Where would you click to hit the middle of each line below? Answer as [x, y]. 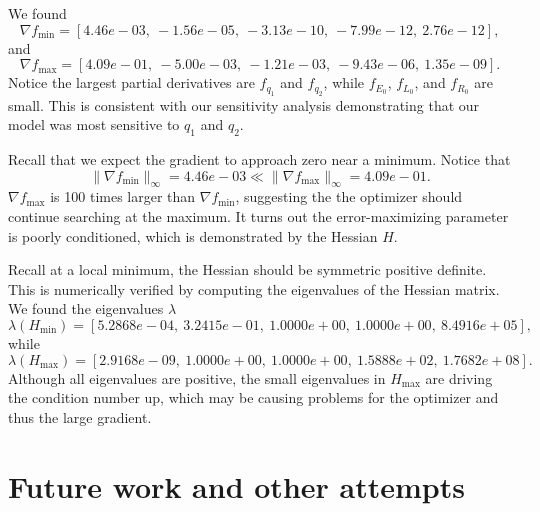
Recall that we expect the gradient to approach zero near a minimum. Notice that [259, 158]
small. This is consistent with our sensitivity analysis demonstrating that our [244, 104]
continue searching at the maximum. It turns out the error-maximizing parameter [258, 215]
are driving [459, 377]
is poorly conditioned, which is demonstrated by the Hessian [193, 235]
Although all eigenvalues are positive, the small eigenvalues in [197, 377]
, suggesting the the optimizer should [349, 196]
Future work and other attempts [236, 485]
